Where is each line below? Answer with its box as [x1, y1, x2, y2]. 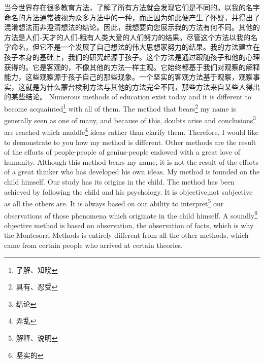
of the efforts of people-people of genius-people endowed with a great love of [4, 147, 240, 157]
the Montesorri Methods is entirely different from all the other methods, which [4, 230, 249, 240]
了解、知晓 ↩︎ [16, 264, 58, 275]
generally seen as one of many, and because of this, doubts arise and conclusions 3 [4, 114, 256, 125]
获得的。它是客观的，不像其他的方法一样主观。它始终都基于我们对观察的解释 [4, 61, 260, 72]
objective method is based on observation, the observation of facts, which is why [4, 220, 254, 230]
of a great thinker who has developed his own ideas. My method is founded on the [4, 166, 260, 177]
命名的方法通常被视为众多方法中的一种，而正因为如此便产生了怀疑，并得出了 [4, 12, 260, 22]
